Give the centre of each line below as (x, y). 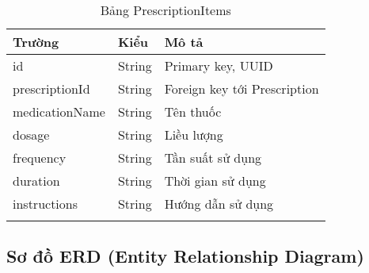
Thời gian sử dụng (215, 181)
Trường (36, 42)
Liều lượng (194, 135)
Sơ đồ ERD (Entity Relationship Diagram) (185, 256)
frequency (40, 158)
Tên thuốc (193, 112)
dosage (31, 135)
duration (36, 181)
